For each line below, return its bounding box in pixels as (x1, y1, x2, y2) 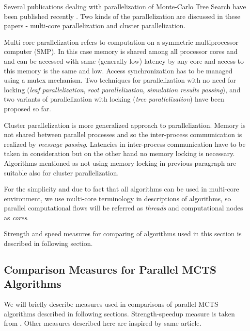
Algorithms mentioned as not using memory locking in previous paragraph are (4, 157, 236, 168)
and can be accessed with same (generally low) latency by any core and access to (4, 55, 244, 66)
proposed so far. (4, 103, 51, 113)
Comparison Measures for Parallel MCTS (4, 262, 217, 277)
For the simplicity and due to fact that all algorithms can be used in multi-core (4, 184, 239, 194)
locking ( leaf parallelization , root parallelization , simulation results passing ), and (4, 84, 241, 94)
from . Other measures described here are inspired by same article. (4, 318, 202, 328)
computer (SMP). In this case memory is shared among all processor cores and (4, 46, 238, 56)
